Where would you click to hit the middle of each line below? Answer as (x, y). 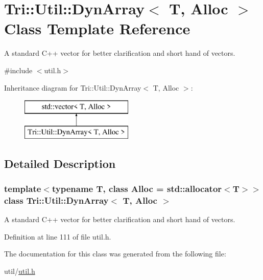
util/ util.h (20, 271)
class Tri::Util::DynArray (56, 200)
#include (18, 70)
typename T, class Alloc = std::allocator (137, 188)
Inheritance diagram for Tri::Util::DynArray (73, 87)
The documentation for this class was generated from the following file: (115, 254)
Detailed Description (60, 163)
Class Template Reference (97, 28)
